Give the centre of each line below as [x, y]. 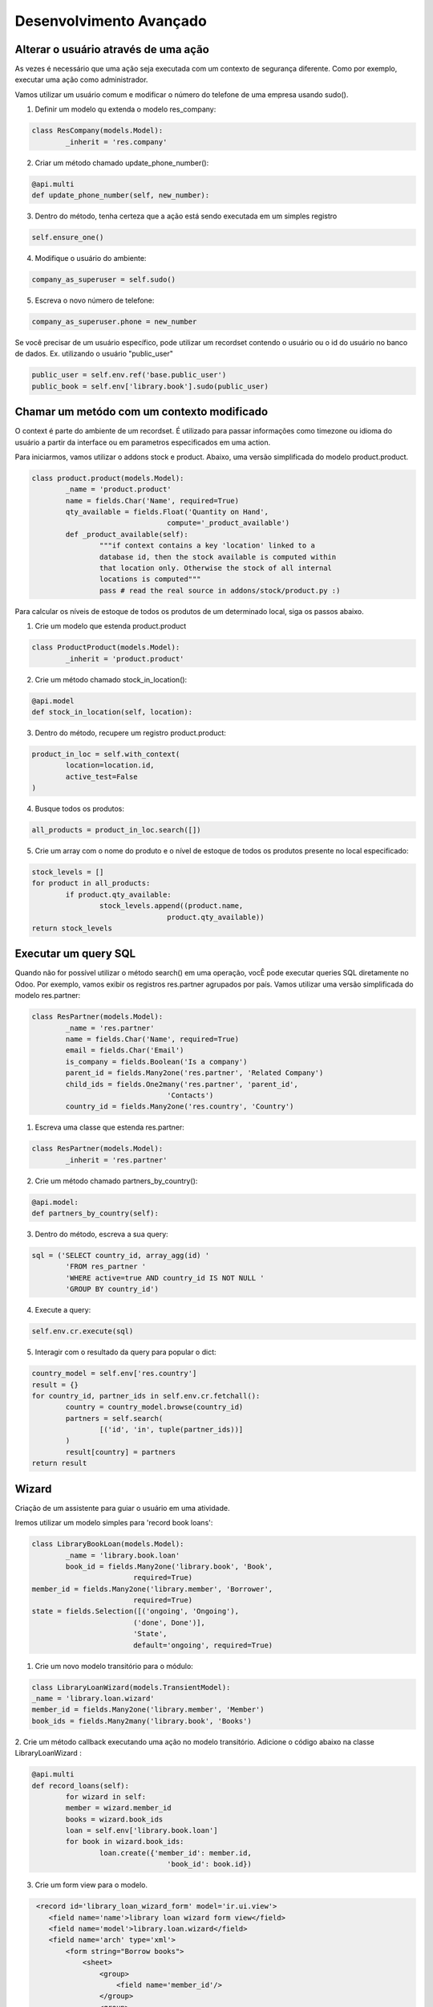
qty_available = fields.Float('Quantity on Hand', [167, 512]
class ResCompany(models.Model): [97, 131]
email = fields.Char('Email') [125, 1050]
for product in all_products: [91, 883]
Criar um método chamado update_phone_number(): [122, 163]
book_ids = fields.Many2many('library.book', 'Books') [142, 1721]
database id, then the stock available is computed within [218, 557]
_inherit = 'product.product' [125, 659]
